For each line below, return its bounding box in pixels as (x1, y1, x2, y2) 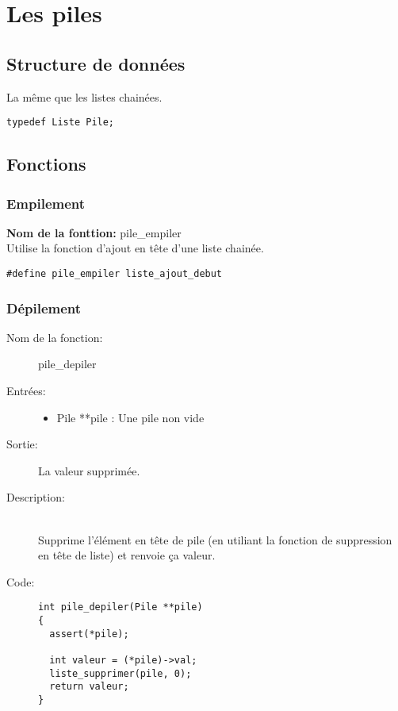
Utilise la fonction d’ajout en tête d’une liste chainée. (6, 240, 264, 256)
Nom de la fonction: (6, 329, 103, 345)
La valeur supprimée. (38, 462, 140, 478)
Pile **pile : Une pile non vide (56, 409, 205, 425)
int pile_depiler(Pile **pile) (38, 601, 203, 613)
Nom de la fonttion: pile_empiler (6, 224, 182, 240)
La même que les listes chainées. (6, 88, 163, 105)
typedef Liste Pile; (6, 117, 115, 129)
